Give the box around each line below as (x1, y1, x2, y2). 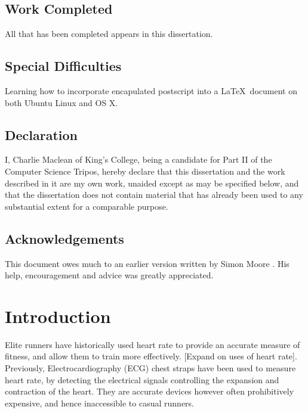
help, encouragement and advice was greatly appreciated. (5, 269, 214, 281)
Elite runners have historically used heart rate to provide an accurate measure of (5, 338, 300, 350)
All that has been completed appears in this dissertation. (5, 27, 213, 40)
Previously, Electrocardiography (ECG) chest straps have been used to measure (5, 362, 296, 374)
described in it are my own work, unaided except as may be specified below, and (5, 176, 299, 189)
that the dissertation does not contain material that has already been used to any (5, 188, 303, 201)
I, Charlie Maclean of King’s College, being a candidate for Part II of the (5, 153, 272, 166)
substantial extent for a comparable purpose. (5, 200, 168, 212)
